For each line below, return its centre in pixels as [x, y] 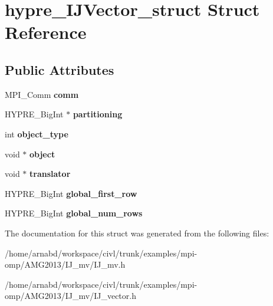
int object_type [37, 134]
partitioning [98, 114]
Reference [46, 32]
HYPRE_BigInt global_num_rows [74, 213]
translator [50, 174]
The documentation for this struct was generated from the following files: [137, 233]
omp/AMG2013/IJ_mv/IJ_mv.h [65, 264]
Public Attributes [60, 69]
